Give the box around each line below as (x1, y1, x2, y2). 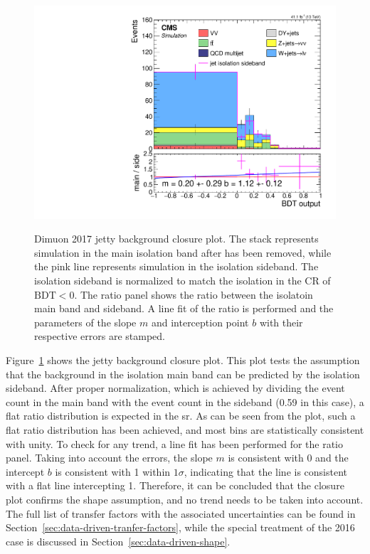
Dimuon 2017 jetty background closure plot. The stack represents (34, 231, 319, 246)
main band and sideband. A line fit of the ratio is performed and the (34, 301, 334, 316)
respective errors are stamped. (34, 329, 165, 343)
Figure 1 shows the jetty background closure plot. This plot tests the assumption (6, 353, 360, 367)
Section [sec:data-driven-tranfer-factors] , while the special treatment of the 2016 (6, 520, 355, 535)
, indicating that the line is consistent (184, 464, 348, 479)
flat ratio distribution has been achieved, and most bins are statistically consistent (6, 422, 364, 437)
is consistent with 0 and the (228, 450, 349, 465)
